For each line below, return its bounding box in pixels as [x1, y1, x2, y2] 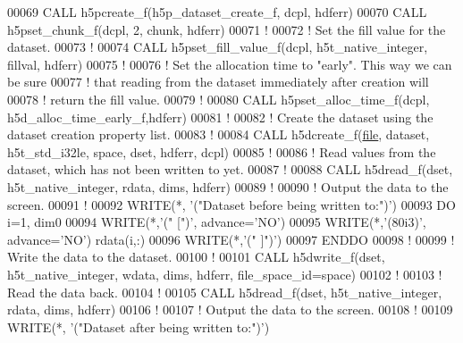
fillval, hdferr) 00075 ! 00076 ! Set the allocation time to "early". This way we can [7, 54, 452, 73]
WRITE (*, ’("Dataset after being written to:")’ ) [7, 317, 270, 336]
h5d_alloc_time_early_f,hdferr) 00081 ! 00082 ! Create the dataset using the [7, 107, 434, 126]
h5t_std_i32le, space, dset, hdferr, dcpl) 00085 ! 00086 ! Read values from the [7, 142, 436, 161]
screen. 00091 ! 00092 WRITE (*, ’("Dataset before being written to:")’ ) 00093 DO [7, 195, 456, 213]
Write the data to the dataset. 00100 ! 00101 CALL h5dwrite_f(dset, [7, 247, 385, 266]
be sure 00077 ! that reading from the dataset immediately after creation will [7, 72, 429, 91]
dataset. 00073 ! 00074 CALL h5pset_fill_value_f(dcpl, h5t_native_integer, [7, 38, 428, 56]
